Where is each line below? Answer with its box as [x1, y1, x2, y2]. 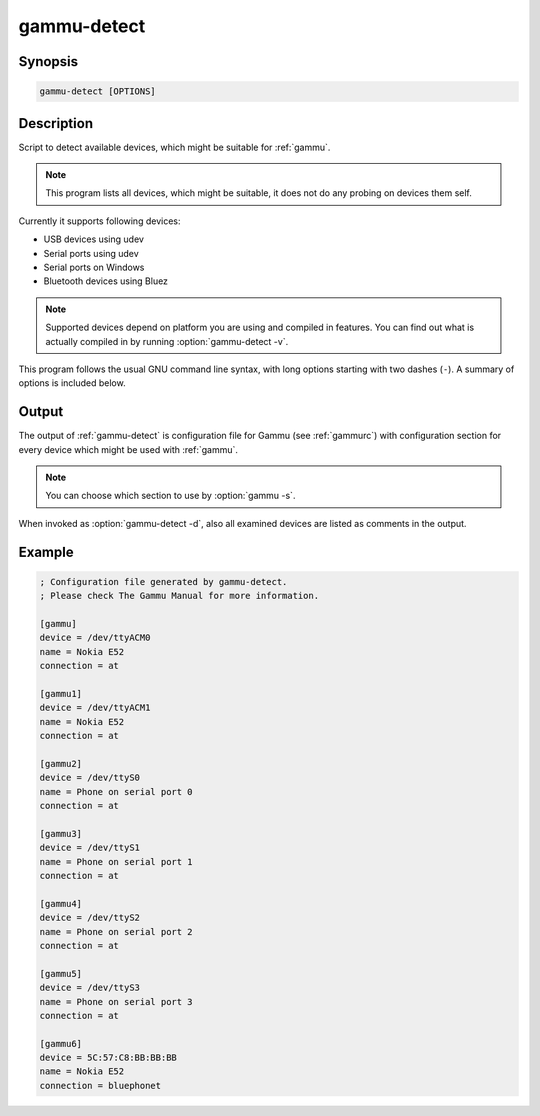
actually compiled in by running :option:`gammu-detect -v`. [45, 335, 289, 347]
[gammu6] [39, 1038, 83, 1049]
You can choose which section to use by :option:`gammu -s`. [45, 490, 296, 502]
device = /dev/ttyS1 [39, 842, 140, 854]
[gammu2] [39, 758, 83, 769]
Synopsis [18, 53, 79, 70]
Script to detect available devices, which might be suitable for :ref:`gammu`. [18, 141, 331, 153]
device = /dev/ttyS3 [39, 982, 140, 994]
